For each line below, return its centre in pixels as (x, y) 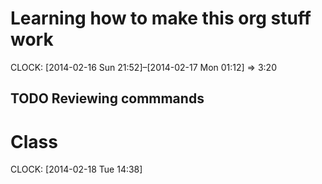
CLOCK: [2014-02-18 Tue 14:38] (76, 169)
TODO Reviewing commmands (107, 98)
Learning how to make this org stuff (161, 18)
